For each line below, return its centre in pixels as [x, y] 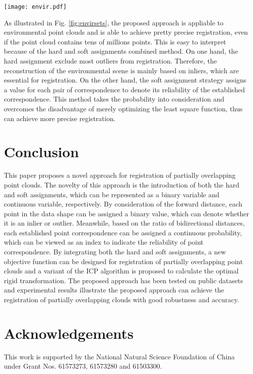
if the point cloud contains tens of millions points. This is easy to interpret [115, 41]
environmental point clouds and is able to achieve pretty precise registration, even [126, 32]
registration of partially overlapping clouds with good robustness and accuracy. [122, 300]
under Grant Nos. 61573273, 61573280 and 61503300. [83, 366]
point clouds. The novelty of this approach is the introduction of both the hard [122, 184]
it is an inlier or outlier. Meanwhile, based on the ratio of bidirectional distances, [124, 223]
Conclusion [42, 152]
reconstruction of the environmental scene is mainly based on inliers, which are [121, 70]
